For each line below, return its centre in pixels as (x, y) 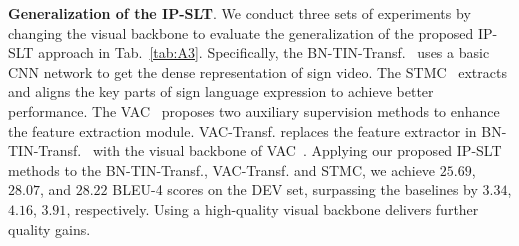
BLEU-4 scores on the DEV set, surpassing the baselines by (295, 189)
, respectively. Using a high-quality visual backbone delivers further (272, 208)
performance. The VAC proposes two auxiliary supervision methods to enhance (254, 110)
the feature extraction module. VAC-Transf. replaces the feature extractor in (242, 130)
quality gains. (49, 228)
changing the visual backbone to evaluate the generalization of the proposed (241, 32)
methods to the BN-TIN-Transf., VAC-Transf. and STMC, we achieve (222, 169)
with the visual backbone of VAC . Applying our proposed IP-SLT (297, 150)
